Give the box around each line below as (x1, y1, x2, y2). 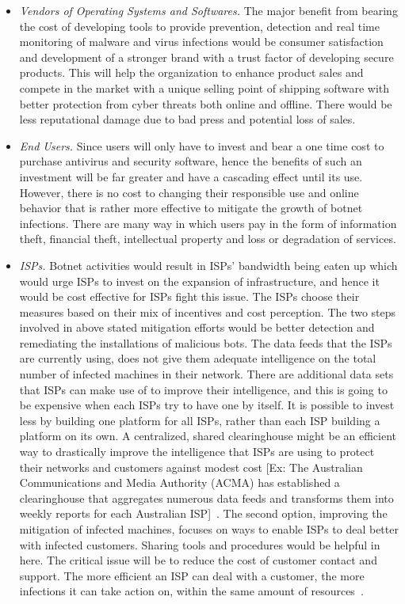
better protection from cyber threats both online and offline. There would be (19, 95, 392, 112)
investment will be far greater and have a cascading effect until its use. (19, 168, 363, 184)
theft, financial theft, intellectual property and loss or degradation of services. (19, 230, 396, 247)
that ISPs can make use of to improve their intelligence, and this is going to (19, 381, 388, 397)
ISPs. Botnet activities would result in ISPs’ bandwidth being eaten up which (19, 256, 398, 273)
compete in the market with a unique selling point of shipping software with (19, 79, 390, 96)
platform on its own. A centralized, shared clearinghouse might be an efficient (19, 427, 396, 444)
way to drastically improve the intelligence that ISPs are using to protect (19, 443, 375, 460)
